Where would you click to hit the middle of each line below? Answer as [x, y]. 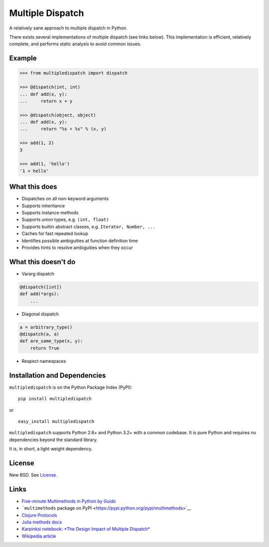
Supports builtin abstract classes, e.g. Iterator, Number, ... [89, 227]
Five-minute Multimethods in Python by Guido [69, 501]
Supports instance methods [50, 213]
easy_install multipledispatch [56, 421]
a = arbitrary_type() [46, 327]
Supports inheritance [43, 206]
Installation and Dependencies [58, 375]
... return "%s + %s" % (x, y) [63, 129]
